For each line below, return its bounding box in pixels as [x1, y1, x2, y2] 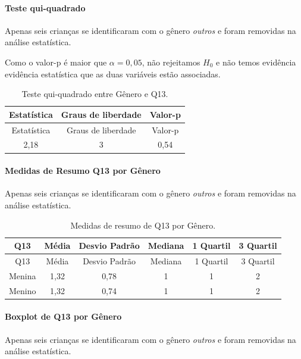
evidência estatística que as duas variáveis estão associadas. [5, 67, 221, 80]
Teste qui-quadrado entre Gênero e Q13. [21, 88, 168, 100]
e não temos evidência [216, 55, 296, 68]
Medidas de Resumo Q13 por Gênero [5, 164, 161, 177]
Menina [9, 269, 36, 282]
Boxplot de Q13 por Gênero [5, 310, 122, 323]
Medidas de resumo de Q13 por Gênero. [70, 218, 216, 231]
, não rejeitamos [142, 55, 200, 68]
